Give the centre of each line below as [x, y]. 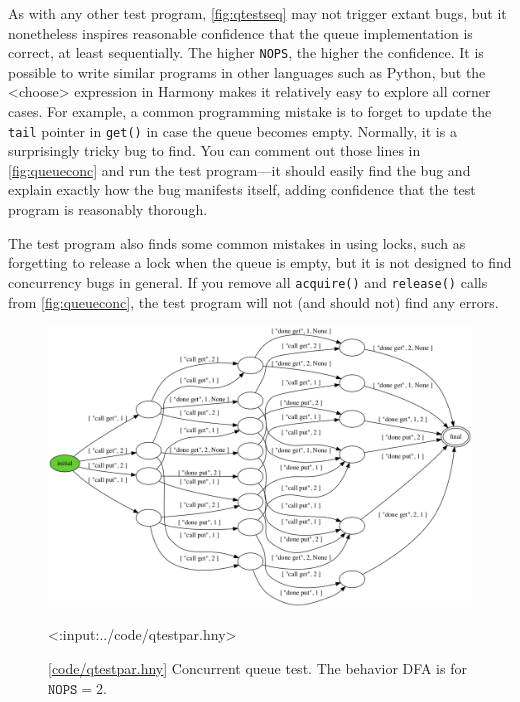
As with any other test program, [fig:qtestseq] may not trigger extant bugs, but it [257, 13]
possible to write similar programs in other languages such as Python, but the [247, 71]
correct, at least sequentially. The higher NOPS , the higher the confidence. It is [246, 52]
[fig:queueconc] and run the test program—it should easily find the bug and [239, 169]
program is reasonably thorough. [108, 209]
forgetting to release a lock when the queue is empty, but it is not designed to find [260, 262]
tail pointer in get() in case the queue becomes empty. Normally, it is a [232, 130]
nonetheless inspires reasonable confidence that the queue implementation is [240, 32]
